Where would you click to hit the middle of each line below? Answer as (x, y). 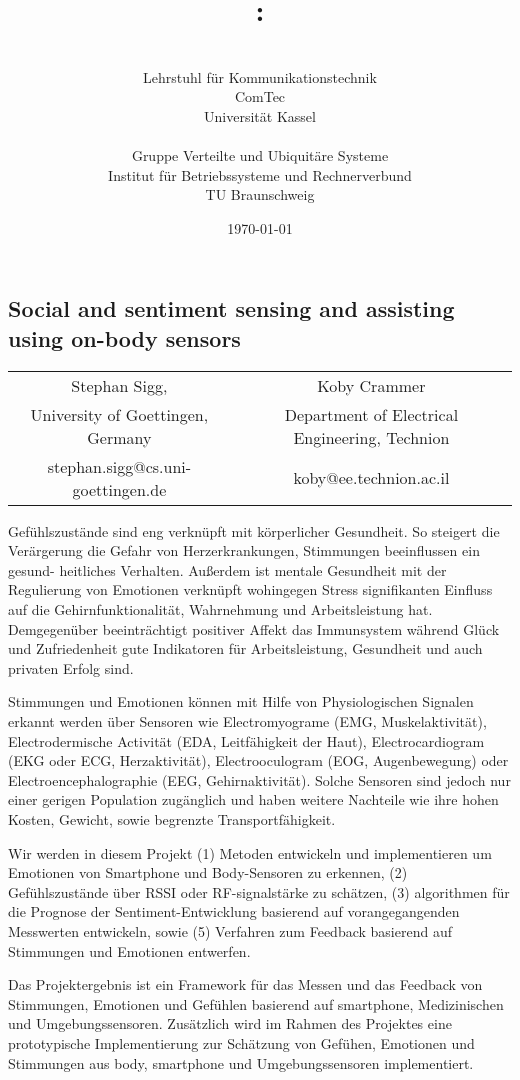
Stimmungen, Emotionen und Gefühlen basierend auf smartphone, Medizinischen (256, 1003)
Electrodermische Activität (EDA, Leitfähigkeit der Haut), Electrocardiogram (246, 740)
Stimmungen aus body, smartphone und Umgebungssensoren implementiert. (241, 1062)
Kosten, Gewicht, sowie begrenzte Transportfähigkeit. (172, 818)
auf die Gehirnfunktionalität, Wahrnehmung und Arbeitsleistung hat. (220, 609)
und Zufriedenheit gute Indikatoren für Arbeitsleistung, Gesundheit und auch (245, 648)
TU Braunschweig (260, 194)
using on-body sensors (124, 337)
